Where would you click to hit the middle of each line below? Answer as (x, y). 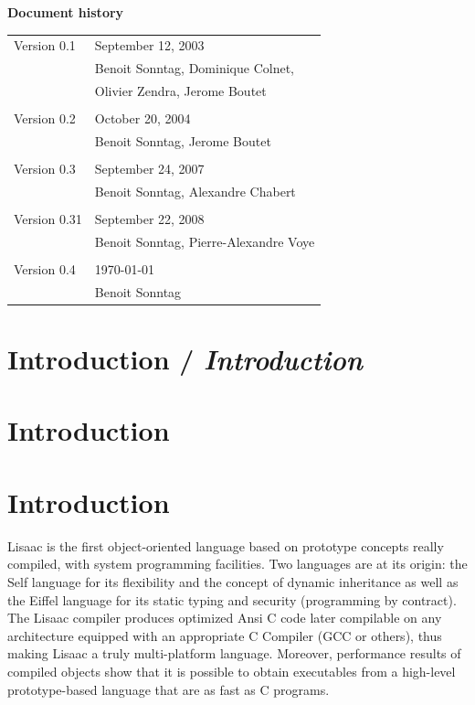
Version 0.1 (45, 45)
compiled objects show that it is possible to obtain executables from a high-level (232, 671)
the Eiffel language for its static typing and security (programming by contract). (232, 599)
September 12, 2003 (149, 45)
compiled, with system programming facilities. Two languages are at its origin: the (237, 564)
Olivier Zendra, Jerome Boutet (180, 91)
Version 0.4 (45, 268)
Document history (66, 12)
